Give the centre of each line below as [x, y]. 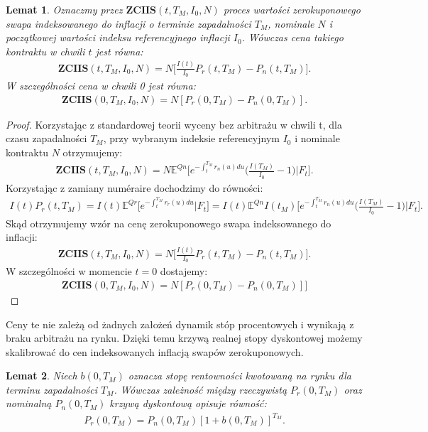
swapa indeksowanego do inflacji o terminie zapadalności [128, 23]
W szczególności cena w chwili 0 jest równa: [101, 85]
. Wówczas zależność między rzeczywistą [201, 389]
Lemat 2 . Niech [42, 376]
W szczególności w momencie [69, 271]
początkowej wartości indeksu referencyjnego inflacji [118, 37]
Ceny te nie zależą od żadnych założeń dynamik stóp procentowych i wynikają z [180, 324]
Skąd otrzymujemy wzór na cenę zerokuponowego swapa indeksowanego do [169, 223]
